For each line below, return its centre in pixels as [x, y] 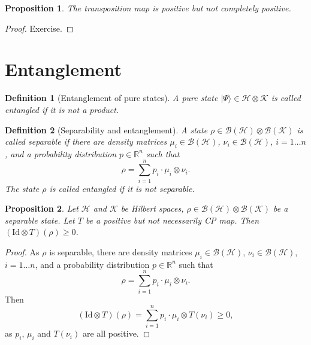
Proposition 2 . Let [42, 208]
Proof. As [22, 251]
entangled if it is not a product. [62, 109]
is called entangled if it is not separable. [122, 188]
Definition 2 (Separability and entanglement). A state [106, 129]
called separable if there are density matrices [86, 141]
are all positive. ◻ [116, 333]
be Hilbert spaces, [152, 208]
